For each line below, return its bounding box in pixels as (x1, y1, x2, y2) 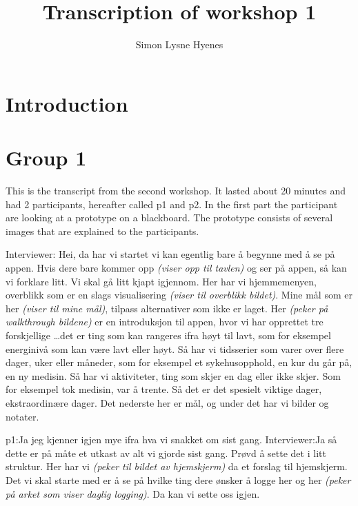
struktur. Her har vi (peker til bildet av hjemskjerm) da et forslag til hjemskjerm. (6, 459, 348, 474)
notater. (6, 409, 39, 423)
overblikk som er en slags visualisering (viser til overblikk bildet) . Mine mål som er (6, 287, 352, 302)
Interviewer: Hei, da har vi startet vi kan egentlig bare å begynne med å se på (6, 247, 335, 261)
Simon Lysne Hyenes (135, 37, 223, 52)
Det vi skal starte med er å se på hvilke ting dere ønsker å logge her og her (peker (6, 472, 351, 487)
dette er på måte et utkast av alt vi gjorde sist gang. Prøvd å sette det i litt (6, 445, 326, 460)
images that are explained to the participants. (6, 223, 199, 238)
